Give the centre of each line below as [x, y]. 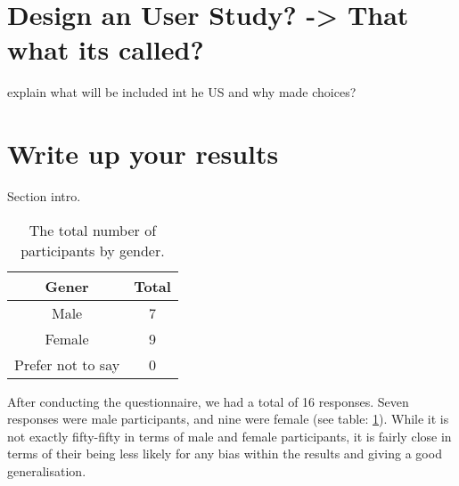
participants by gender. [93, 250]
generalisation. [47, 471]
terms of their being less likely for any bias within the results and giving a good [225, 454]
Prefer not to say [67, 364]
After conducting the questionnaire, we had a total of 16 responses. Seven [208, 401]
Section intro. [44, 196]
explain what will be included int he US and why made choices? [182, 92]
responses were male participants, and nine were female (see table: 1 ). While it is [228, 419]
